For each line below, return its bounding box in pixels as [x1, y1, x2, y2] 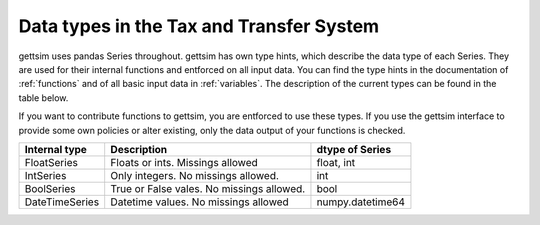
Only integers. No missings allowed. [110, 168, 280, 182]
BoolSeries [24, 181, 76, 195]
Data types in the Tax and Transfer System [18, 15, 380, 37]
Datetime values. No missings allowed [110, 195, 289, 209]
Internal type [24, 142, 87, 156]
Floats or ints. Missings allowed [110, 155, 259, 169]
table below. [18, 91, 69, 104]
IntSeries [24, 168, 67, 182]
